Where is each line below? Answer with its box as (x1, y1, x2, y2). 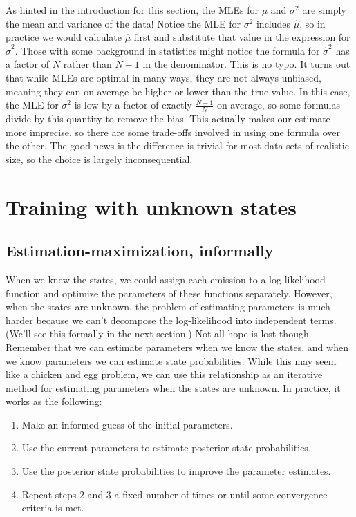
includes (256, 16, 291, 30)
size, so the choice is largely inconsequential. (6, 151, 193, 166)
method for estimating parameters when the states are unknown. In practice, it (6, 380, 341, 395)
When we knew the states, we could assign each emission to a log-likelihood (6, 272, 326, 286)
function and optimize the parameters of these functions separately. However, (6, 285, 332, 300)
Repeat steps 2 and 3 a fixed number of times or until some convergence (21, 487, 328, 501)
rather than (63, 57, 112, 71)
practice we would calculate (6, 30, 122, 44)
